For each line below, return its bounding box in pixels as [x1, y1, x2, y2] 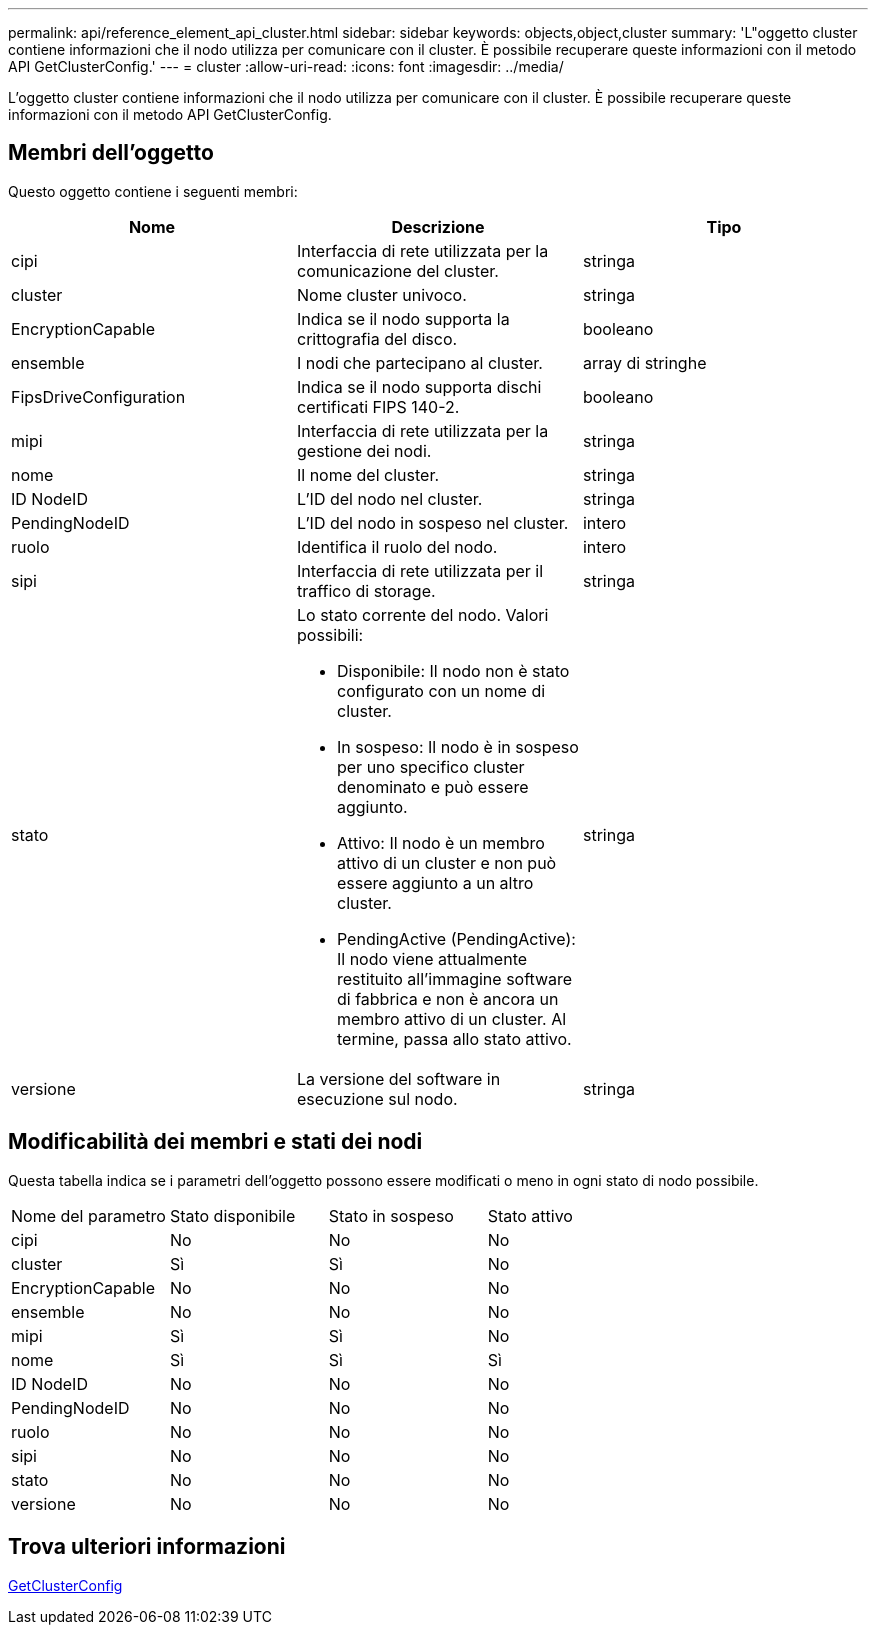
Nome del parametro [11, 1205, 166, 1226]
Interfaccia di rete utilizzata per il [296, 560, 544, 581]
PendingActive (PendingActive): [336, 928, 576, 949]
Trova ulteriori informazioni [8, 1534, 286, 1560]
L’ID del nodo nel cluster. [296, 488, 483, 509]
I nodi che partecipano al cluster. [296, 352, 543, 373]
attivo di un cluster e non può [336, 852, 557, 873]
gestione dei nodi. [296, 440, 432, 461]
